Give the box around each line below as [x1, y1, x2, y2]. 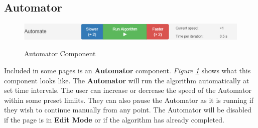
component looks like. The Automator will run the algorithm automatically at [4, 75, 249, 85]
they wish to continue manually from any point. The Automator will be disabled [4, 104, 251, 115]
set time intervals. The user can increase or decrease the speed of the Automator [4, 85, 251, 95]
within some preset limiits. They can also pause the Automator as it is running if [4, 94, 253, 105]
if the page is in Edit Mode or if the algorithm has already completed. [4, 114, 224, 125]
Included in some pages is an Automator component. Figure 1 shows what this [4, 65, 251, 76]
